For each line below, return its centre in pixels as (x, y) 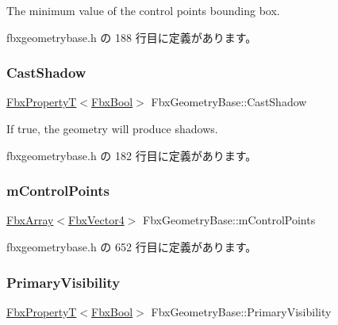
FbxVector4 (96, 220)
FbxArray (30, 220)
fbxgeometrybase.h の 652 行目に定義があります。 (132, 247)
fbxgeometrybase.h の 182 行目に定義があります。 (132, 155)
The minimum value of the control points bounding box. (143, 10)
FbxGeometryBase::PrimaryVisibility (241, 311)
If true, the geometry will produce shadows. (112, 128)
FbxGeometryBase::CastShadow (229, 102)
